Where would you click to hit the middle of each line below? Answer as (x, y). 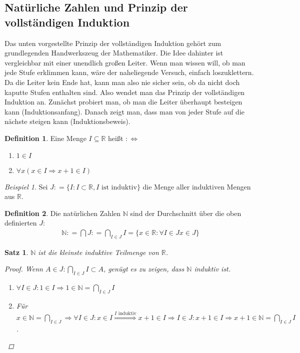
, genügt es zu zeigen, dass (144, 269)
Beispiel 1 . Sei (26, 186)
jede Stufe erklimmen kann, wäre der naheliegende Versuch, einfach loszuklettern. (129, 72)
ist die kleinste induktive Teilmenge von (98, 252)
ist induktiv (119, 187)
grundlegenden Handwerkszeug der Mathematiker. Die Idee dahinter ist (114, 53)
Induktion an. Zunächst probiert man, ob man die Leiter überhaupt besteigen (123, 102)
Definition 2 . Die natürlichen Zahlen (63, 213)
